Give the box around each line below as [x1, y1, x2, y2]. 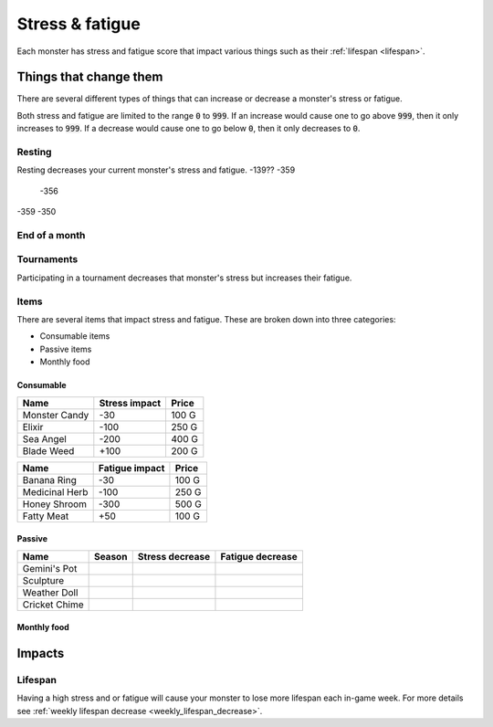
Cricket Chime [22, 598, 84, 611]
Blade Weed [22, 444, 75, 457]
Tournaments [16, 253, 79, 266]
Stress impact [99, 396, 162, 409]
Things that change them [16, 69, 163, 85]
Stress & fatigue [16, 14, 141, 34]
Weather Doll [22, 585, 79, 598]
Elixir [22, 420, 44, 433]
